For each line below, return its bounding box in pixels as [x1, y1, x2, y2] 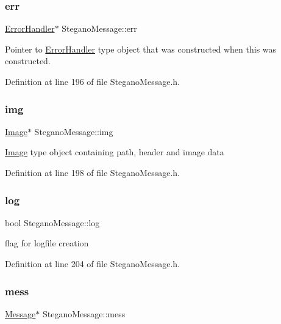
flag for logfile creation [5, 237, 89, 249]
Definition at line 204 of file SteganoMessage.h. [5, 257, 180, 270]
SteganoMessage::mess [42, 307, 126, 320]
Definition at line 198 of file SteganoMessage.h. [5, 166, 180, 179]
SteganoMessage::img [34, 125, 113, 138]
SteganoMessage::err [62, 22, 137, 35]
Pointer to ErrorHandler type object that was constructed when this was [5, 42, 277, 55]
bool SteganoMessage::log [5, 216, 100, 229]
